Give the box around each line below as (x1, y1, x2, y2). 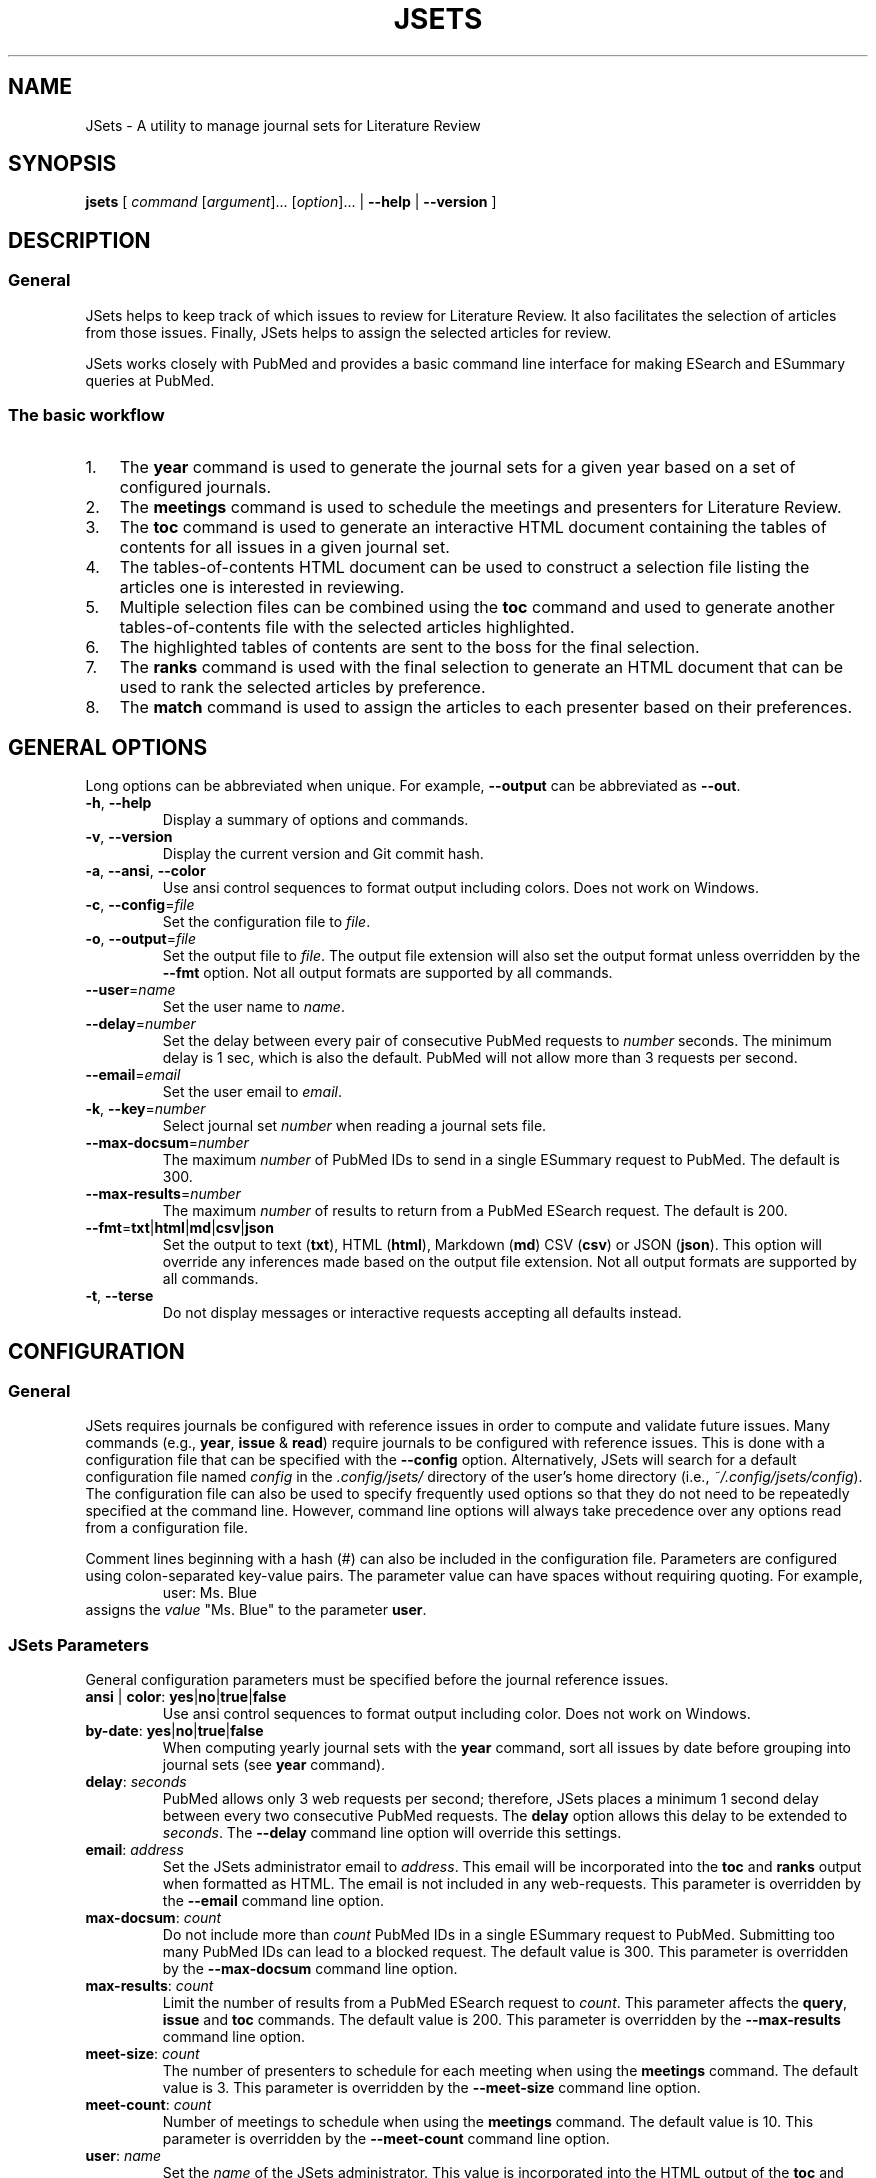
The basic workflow (8, 405, 165, 426)
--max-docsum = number (85, 1134, 249, 1152)
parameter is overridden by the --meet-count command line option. (162, 2130, 610, 2148)
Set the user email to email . (162, 1083, 343, 1101)
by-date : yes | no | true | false (85, 1722, 264, 1740)
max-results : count (85, 1977, 214, 1995)
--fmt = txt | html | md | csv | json (85, 1219, 274, 1237)
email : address (85, 1841, 184, 1859)
